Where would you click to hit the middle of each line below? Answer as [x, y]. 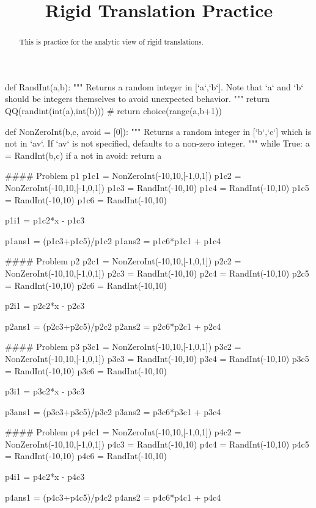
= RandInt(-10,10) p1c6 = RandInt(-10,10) [86, 199]
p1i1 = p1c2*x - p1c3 [45, 220]
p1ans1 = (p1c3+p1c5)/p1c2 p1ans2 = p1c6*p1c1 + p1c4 [113, 240]
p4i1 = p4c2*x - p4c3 [45, 477]
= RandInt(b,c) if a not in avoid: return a [83, 155]
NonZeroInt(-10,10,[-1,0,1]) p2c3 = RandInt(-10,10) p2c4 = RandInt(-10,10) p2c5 [157, 273]
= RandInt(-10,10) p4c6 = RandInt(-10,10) [86, 456]
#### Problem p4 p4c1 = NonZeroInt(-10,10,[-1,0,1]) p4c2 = [123, 432]
